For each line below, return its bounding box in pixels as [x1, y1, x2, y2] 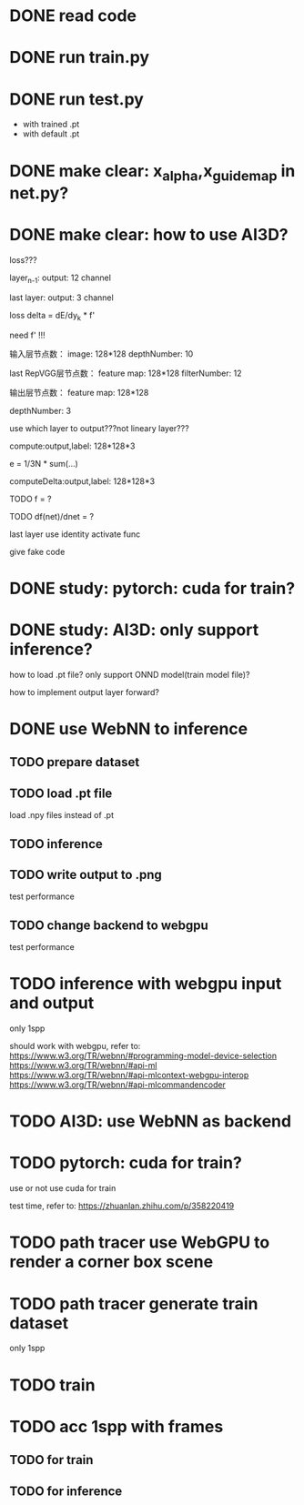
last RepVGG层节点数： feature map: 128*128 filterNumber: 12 [9, 368, 242, 379]
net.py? [9, 183, 69, 204]
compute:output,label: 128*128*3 [9, 440, 136, 451]
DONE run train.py [9, 47, 150, 68]
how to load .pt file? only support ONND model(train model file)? [9, 669, 250, 680]
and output [9, 993, 95, 1014]
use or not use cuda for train [9, 1183, 117, 1194]
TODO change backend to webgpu [9, 917, 209, 933]
